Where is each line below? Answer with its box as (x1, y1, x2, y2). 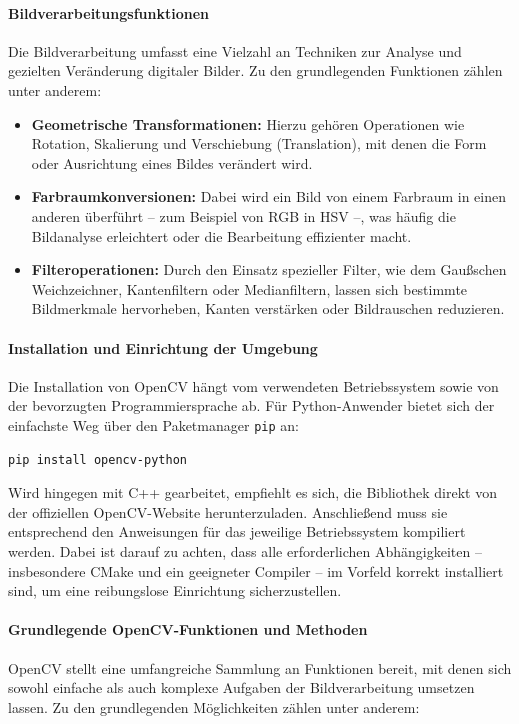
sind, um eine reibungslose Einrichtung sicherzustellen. (8, 580, 342, 601)
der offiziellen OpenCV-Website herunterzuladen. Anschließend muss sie (8, 501, 448, 522)
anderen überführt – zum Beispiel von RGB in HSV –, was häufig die (31, 205, 456, 226)
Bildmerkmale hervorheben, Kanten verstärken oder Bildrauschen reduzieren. (31, 298, 505, 319)
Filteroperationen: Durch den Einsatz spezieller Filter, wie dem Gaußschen (31, 259, 507, 280)
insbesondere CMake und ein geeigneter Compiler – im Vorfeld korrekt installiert (8, 560, 504, 581)
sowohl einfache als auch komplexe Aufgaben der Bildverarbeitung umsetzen (8, 677, 475, 698)
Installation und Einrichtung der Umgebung (8, 337, 318, 358)
